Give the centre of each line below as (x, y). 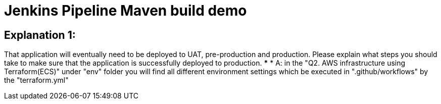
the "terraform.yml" (36, 80)
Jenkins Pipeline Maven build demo (126, 11)
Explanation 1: (40, 35)
